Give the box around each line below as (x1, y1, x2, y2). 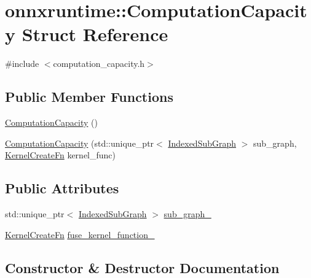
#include (5, 57, 39, 70)
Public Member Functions (5, 87, 173, 106)
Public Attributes (5, 179, 119, 198)
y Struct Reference (5, 21, 168, 47)
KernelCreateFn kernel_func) (5, 149, 116, 161)
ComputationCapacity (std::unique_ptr (5, 136, 154, 149)
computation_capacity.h (53, 57, 145, 70)
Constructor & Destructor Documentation (5, 258, 280, 277)
